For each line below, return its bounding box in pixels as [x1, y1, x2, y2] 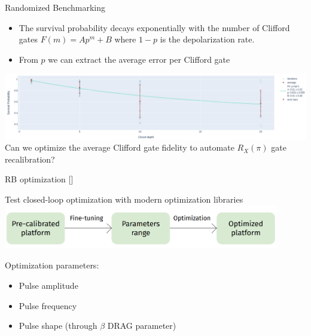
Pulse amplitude [19, 279, 78, 292]
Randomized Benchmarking [5, 1, 106, 13]
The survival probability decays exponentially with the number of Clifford [19, 21, 290, 33]
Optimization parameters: [5, 259, 99, 271]
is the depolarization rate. [160, 33, 255, 45]
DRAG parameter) [107, 319, 176, 332]
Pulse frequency [19, 299, 77, 311]
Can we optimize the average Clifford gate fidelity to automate [5, 141, 234, 154]
